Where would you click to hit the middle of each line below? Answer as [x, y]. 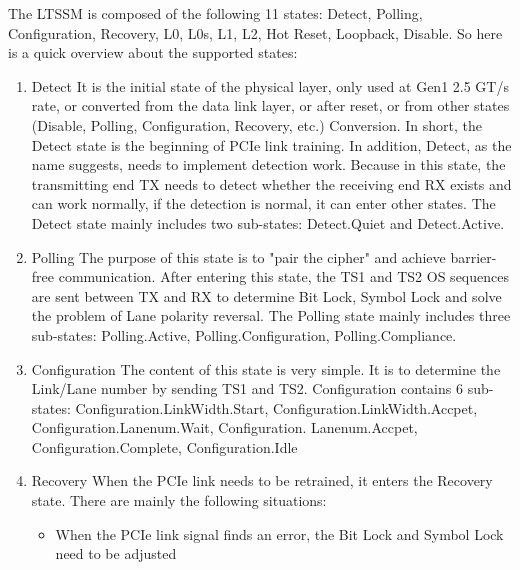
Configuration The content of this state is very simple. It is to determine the [266, 368]
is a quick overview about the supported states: [153, 52]
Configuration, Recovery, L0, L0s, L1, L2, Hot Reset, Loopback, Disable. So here [255, 32]
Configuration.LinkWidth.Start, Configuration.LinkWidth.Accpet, [276, 407]
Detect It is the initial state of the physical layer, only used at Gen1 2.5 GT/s [270, 85]
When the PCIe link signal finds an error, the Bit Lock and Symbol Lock [279, 533]
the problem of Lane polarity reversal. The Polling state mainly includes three [271, 315]
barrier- [473, 256]
